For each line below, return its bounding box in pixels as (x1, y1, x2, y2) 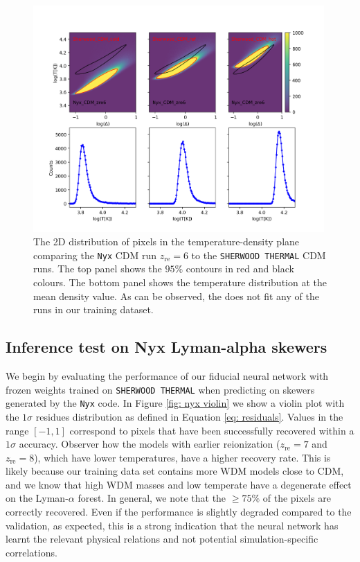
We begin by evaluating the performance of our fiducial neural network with (6, 369, 329, 383)
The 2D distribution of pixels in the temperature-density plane (33, 234, 300, 249)
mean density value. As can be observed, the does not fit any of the (33, 288, 319, 303)
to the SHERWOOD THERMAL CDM (191, 247, 326, 262)
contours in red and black (186, 261, 294, 276)
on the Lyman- (6, 491, 69, 505)
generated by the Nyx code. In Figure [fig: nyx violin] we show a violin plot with (6, 396, 345, 410)
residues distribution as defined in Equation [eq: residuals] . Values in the (35, 409, 343, 423)
